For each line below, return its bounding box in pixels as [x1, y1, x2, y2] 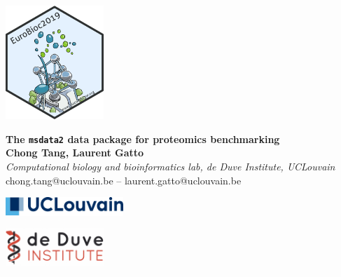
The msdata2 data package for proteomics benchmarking [6, 131, 280, 146]
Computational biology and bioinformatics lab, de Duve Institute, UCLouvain [6, 159, 335, 173]
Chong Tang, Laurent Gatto [6, 145, 144, 160]
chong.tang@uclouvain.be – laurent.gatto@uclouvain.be [6, 173, 242, 187]
